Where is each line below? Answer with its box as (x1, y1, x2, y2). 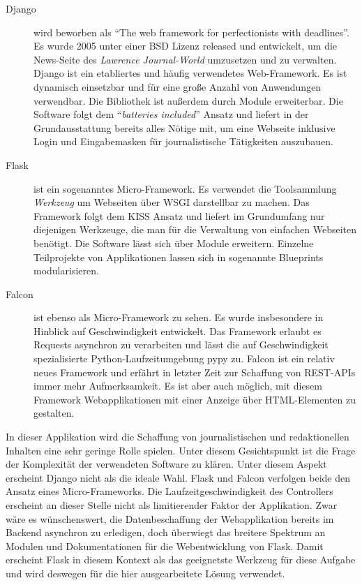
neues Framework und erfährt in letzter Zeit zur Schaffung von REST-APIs (33, 364, 356, 379)
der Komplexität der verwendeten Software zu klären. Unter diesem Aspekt (6, 457, 327, 471)
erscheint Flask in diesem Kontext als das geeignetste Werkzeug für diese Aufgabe (6, 552, 356, 567)
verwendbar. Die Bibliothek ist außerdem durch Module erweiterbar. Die (33, 93, 343, 108)
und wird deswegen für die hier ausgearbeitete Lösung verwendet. (6, 565, 285, 580)
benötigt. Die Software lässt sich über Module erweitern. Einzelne (33, 235, 314, 250)
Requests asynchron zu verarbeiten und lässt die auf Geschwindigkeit (33, 337, 329, 352)
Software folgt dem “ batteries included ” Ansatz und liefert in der (33, 107, 309, 121)
